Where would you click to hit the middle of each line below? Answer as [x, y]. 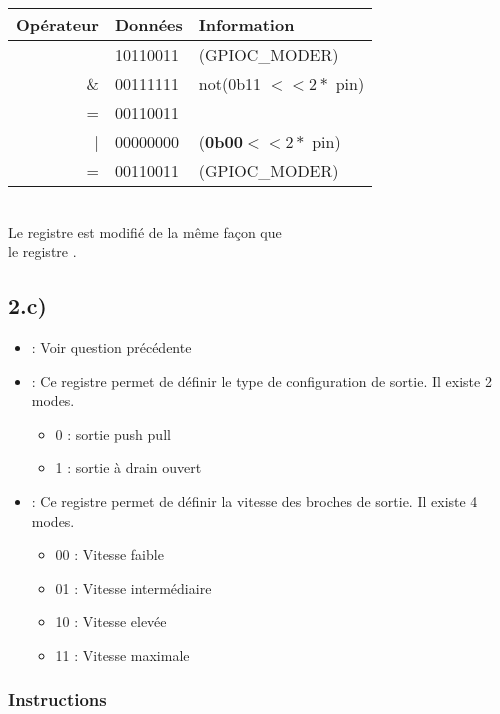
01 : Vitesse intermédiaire [133, 587]
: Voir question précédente [111, 346]
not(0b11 [230, 83]
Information [246, 24]
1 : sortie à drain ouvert [128, 467]
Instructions [57, 699]
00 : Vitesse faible [109, 554]
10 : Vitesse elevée [111, 621]
